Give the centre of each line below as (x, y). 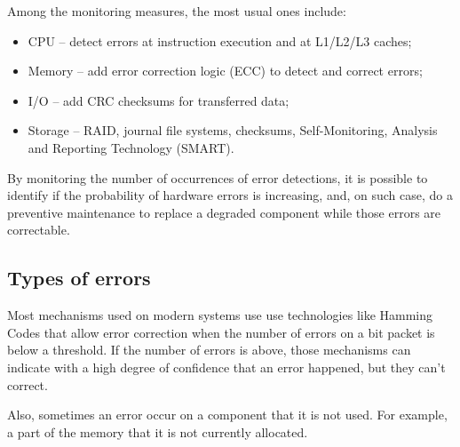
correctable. (39, 230)
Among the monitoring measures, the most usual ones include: (177, 11)
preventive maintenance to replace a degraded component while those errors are (224, 212)
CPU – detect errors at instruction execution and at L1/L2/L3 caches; (220, 40)
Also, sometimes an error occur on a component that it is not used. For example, (227, 415)
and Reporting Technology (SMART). (131, 147)
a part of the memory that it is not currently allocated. (158, 431)
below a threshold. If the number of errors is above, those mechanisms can (209, 350)
